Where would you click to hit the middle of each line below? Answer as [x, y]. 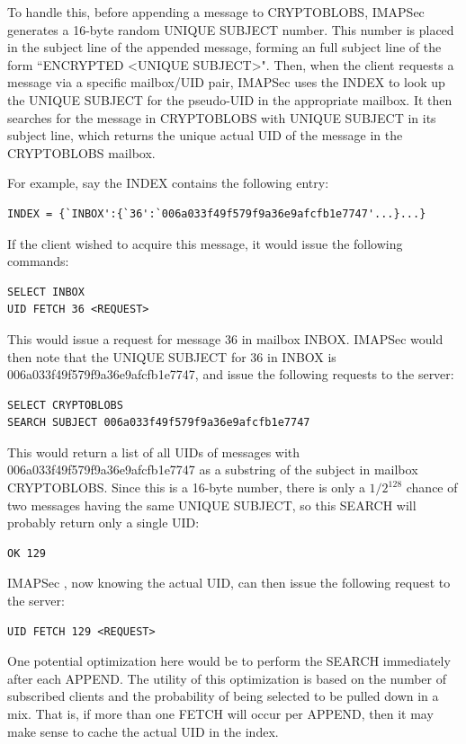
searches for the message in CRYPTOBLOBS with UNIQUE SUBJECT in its [222, 117]
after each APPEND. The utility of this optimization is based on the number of [227, 678]
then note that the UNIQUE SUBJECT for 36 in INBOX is [172, 356]
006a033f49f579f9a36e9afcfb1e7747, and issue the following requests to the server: [231, 374]
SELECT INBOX [46, 292]
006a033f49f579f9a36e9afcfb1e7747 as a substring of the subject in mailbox [213, 469]
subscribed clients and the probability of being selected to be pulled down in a [223, 696]
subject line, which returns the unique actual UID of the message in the [205, 135]
